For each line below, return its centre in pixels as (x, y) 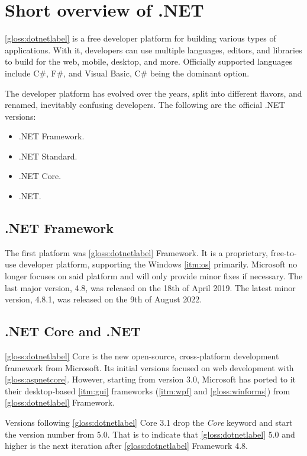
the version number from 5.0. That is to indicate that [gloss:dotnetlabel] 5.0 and (150, 434)
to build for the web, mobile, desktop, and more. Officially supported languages (149, 61)
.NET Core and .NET (73, 331)
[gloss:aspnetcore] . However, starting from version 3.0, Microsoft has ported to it (150, 379)
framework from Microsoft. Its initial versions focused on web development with (149, 367)
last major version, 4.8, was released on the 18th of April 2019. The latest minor (150, 287)
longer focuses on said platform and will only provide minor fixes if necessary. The (154, 276)
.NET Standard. (48, 156)
